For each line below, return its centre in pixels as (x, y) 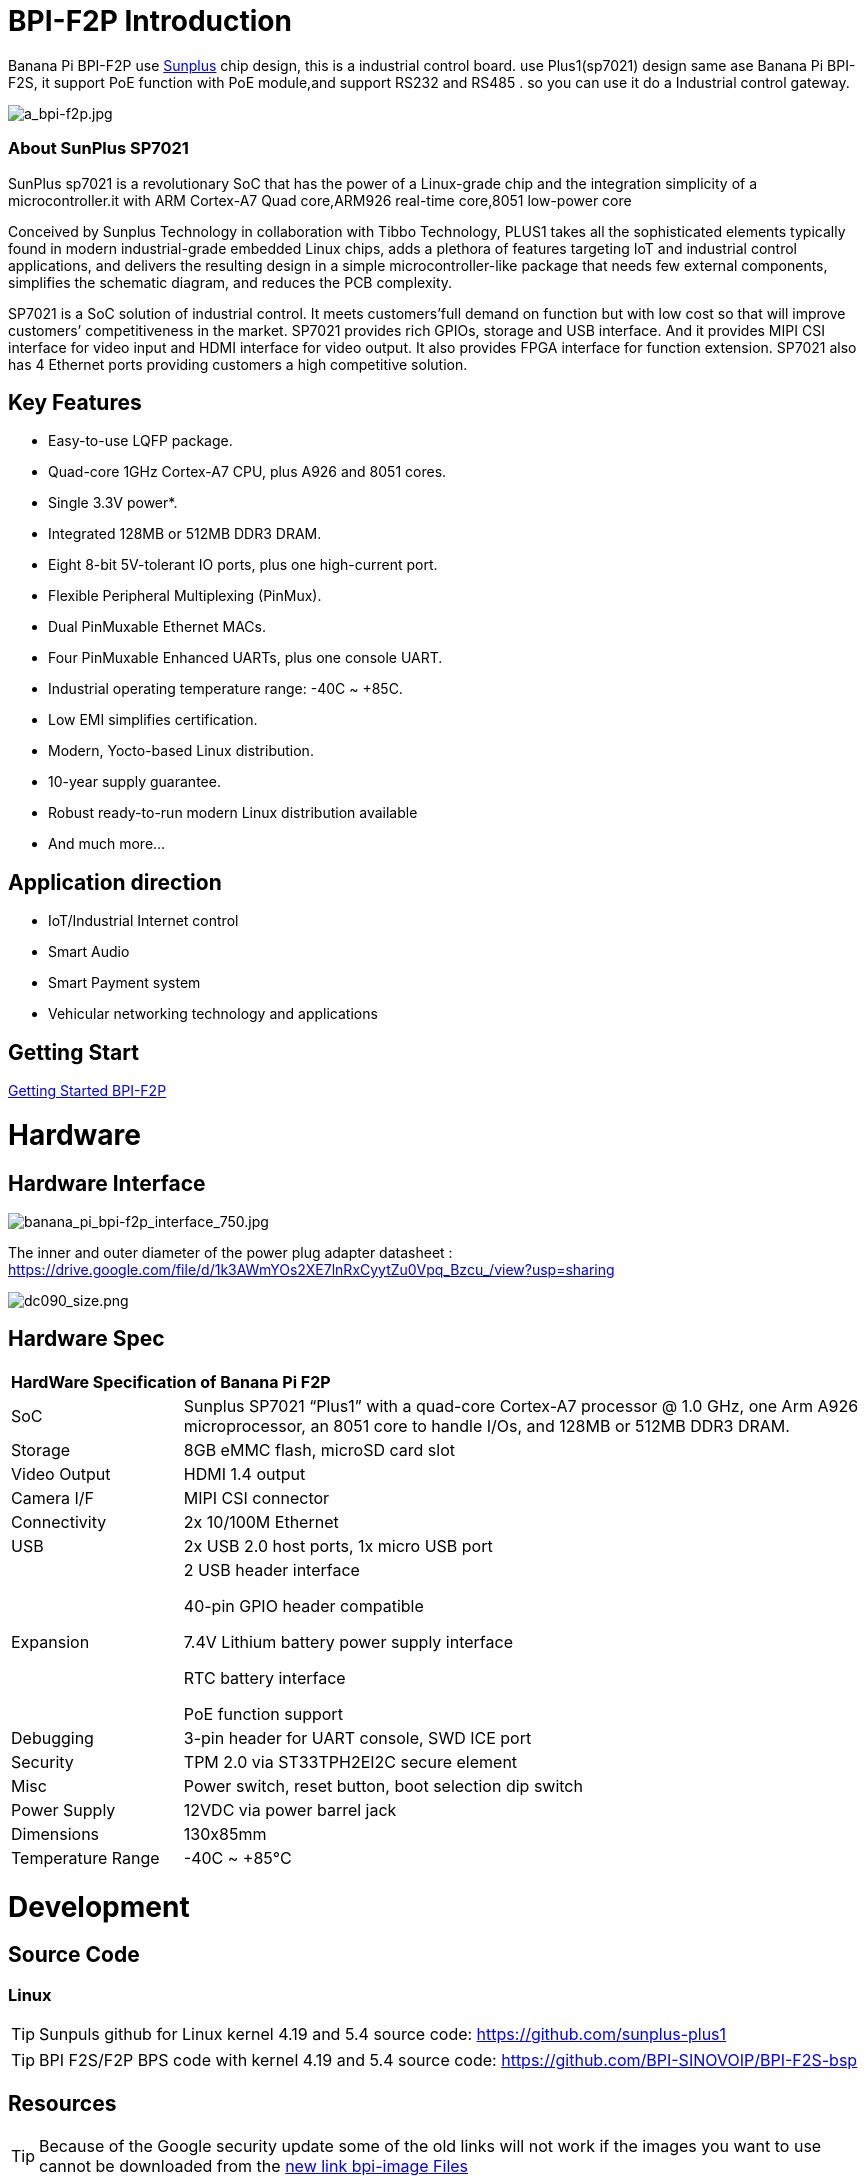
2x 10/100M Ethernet (261, 1521)
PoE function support (263, 1713)
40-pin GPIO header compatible (303, 1605)
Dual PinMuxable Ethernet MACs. (157, 627)
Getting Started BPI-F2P (87, 1091)
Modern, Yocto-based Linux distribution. (181, 751)
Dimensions (55, 1833)
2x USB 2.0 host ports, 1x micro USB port (338, 1545)
